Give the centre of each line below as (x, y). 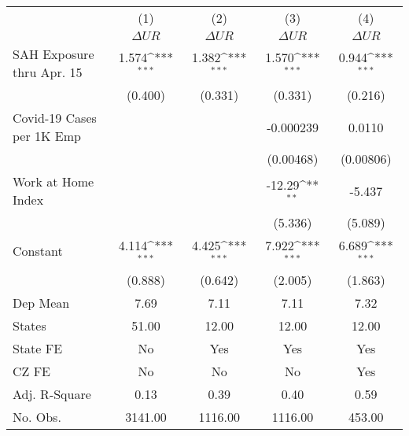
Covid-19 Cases (55, 118)
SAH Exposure (53, 54)
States (29, 325)
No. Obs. (37, 416)
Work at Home (53, 181)
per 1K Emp (47, 136)
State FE (38, 348)
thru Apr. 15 (48, 72)
